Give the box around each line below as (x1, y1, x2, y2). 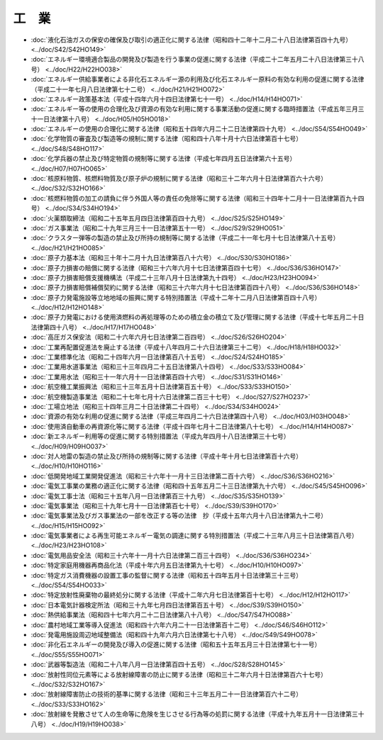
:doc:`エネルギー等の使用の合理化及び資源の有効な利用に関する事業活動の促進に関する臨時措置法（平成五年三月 (30, 105, 358, 113)
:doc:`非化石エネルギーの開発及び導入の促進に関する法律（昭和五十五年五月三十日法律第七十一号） (30, 640, 321, 649)
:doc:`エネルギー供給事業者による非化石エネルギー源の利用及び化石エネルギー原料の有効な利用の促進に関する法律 (30, 75, 365, 84)
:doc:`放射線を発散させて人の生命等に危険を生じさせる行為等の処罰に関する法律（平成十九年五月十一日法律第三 (30, 710, 358, 719)
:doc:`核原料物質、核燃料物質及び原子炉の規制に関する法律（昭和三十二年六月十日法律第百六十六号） (30, 174, 328, 183)
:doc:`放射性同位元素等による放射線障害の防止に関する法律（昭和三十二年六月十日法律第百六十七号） (30, 670, 328, 678)
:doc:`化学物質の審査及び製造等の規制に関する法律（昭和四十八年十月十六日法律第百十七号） (30, 135, 303, 143)
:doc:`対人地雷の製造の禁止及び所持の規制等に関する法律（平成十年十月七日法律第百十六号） (30, 452, 303, 460)
